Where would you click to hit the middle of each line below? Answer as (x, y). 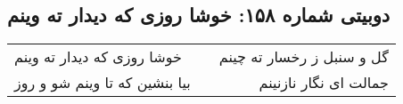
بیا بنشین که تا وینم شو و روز (103, 83)
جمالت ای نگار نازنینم (324, 83)
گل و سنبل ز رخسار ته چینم (304, 57)
